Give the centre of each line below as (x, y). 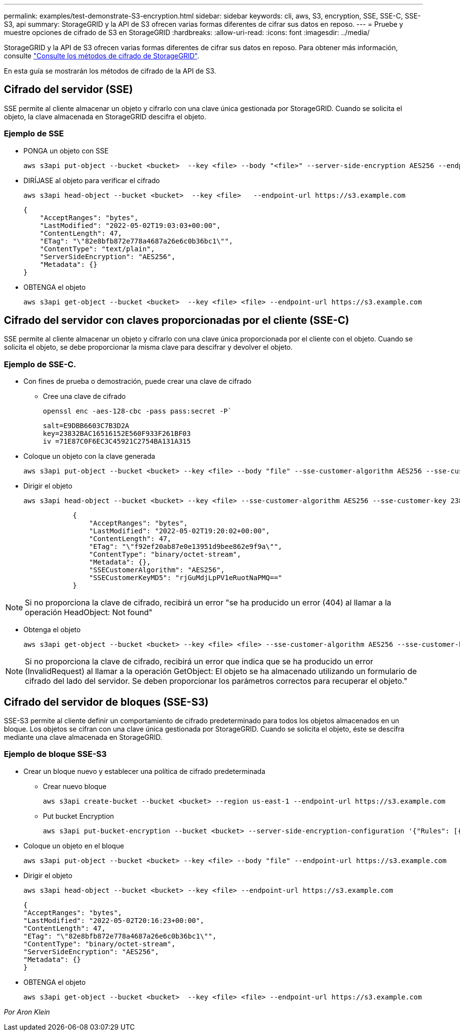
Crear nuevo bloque (75, 786)
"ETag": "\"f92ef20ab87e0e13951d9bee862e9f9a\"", (186, 547)
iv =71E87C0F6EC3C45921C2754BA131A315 (117, 442)
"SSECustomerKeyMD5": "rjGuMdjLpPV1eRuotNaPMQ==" (186, 578)
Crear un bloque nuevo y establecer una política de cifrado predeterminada (144, 771)
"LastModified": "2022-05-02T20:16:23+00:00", (114, 920)
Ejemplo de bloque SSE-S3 (55, 754)
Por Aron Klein (27, 1012)
